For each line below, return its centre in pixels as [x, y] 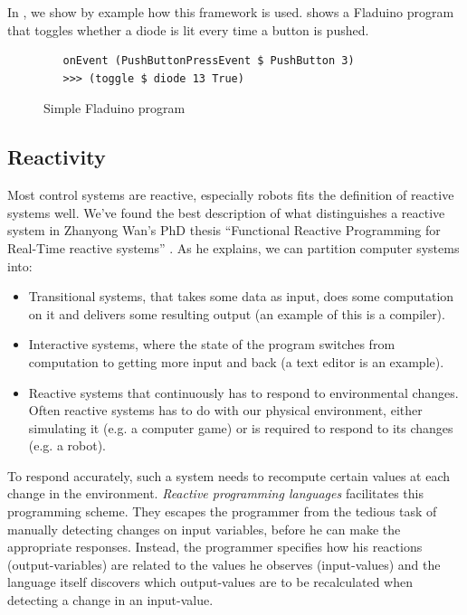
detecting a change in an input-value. [110, 600]
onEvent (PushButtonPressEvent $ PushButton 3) [209, 61]
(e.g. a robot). [67, 445]
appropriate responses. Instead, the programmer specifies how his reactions [215, 547]
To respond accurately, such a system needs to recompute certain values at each [229, 475]
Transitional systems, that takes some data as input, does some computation [241, 296]
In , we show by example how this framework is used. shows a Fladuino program [231, 12]
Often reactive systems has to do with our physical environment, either [225, 410]
